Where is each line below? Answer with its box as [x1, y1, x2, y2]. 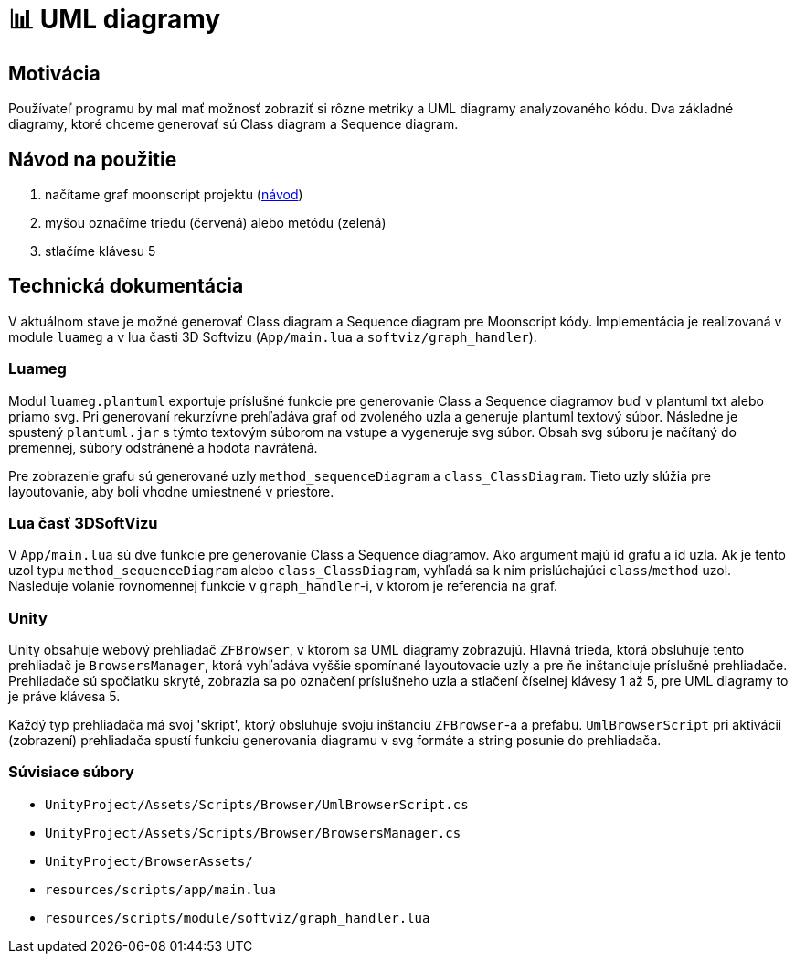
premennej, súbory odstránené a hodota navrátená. [8, 439, 318, 455]
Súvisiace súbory [8, 763, 134, 782]
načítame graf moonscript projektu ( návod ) [45, 187, 303, 203]
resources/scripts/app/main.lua [45, 881, 276, 897]
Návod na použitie [8, 147, 177, 171]
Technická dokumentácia [8, 274, 244, 298]
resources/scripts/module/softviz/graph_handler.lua [45, 910, 430, 925]
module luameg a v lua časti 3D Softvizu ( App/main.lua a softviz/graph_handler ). [8, 328, 537, 345]
